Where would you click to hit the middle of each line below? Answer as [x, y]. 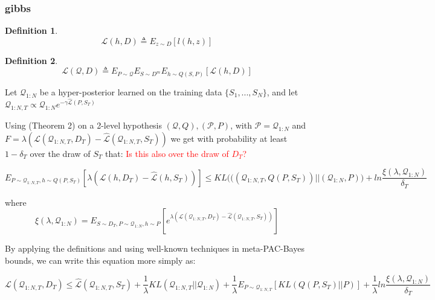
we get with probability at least [229, 138]
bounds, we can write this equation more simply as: [100, 260]
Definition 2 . [31, 60]
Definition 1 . [31, 30]
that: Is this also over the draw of [167, 153]
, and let [282, 91]
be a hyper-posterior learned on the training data [131, 91]
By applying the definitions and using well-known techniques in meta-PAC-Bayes [155, 248]
